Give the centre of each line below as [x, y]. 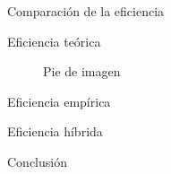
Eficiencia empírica [59, 101]
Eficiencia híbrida [55, 131]
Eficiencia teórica [54, 41]
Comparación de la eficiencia [86, 11]
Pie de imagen [82, 71]
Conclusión [37, 161]
